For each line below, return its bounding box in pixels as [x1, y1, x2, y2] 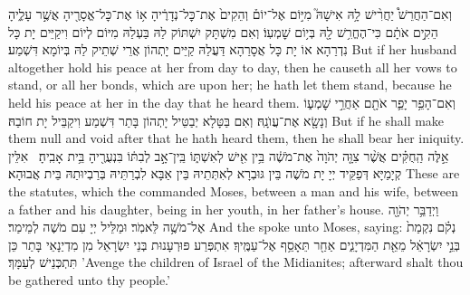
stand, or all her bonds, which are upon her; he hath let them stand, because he [8, 75, 452, 94]
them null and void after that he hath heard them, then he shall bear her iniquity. [8, 128, 465, 147]
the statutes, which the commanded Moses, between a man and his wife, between [8, 181, 458, 200]
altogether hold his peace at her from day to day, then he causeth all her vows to [8, 57, 457, 76]
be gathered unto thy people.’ [8, 270, 170, 289]
